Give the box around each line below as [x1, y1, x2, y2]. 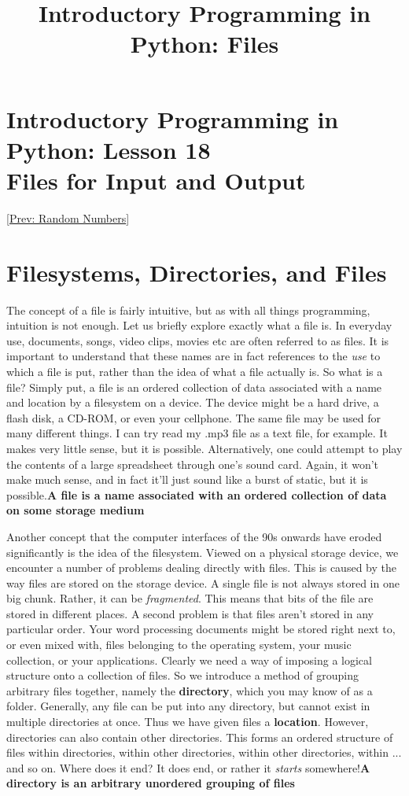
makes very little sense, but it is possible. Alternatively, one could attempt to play [6, 440, 403, 456]
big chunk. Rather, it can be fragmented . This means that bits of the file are [6, 590, 374, 606]
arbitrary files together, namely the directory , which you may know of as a [6, 682, 373, 698]
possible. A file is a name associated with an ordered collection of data [6, 486, 387, 503]
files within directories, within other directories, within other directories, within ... [6, 744, 402, 761]
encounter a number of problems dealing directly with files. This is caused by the [6, 559, 396, 576]
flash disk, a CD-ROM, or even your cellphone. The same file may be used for [6, 409, 381, 426]
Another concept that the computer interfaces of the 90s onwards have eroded [6, 528, 382, 544]
